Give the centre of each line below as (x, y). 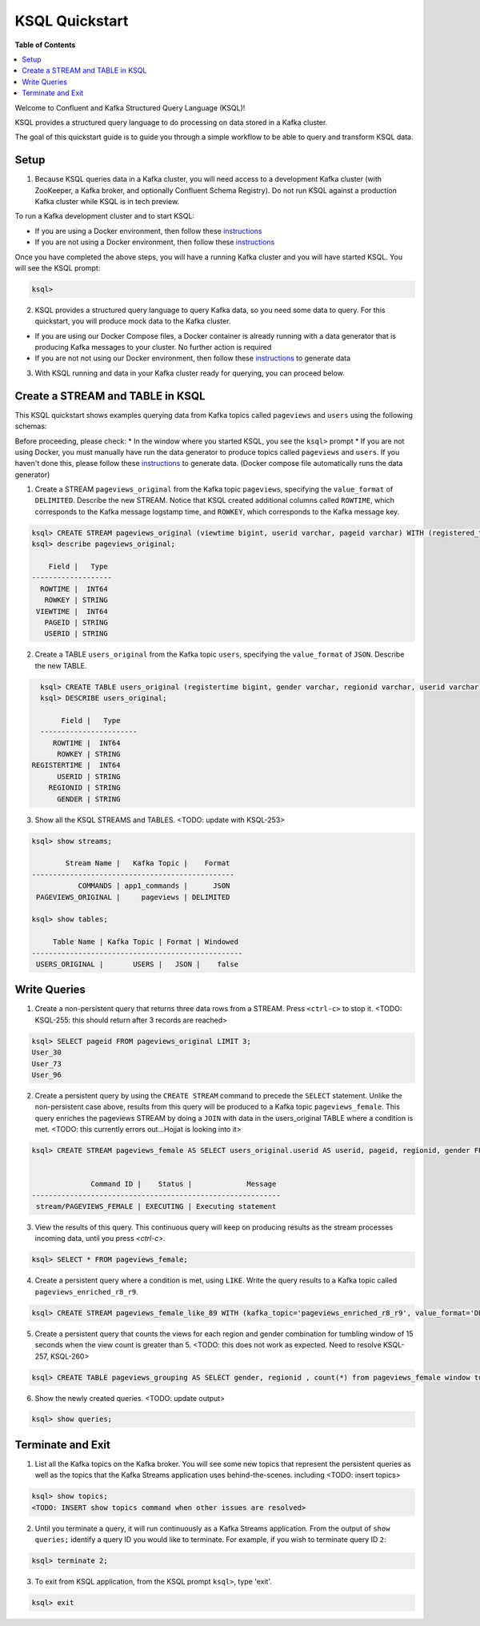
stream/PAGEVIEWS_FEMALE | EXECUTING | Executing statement (156, 1206)
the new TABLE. (61, 665)
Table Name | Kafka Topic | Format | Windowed (146, 942)
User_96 (46, 1074)
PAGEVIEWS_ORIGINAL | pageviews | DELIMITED (133, 897)
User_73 (46, 1064)
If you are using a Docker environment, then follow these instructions (148, 231)
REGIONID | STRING (84, 788)
